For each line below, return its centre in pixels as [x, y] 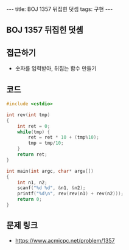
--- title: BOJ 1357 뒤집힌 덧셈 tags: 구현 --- [60, 9]
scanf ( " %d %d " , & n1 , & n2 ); [51, 188]
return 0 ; [30, 200]
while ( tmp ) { [34, 132]
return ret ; [32, 155]
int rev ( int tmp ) [28, 115]
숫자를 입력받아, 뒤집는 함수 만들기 [56, 69]
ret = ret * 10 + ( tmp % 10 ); [64, 137]
